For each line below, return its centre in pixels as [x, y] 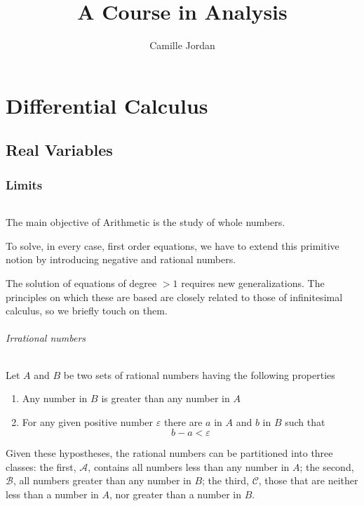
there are [183, 421]
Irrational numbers [46, 338]
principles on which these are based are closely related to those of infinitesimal [174, 297]
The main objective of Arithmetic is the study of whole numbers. [146, 222]
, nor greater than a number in [175, 494]
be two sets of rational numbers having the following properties [199, 374]
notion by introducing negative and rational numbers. [121, 259]
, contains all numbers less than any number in [189, 466]
